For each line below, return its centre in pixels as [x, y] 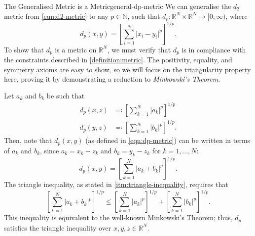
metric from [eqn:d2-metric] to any [56, 16]
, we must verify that [139, 49]
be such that [66, 95]
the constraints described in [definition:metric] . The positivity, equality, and [118, 59]
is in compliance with [214, 49]
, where [237, 16]
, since [50, 150]
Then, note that [28, 140]
